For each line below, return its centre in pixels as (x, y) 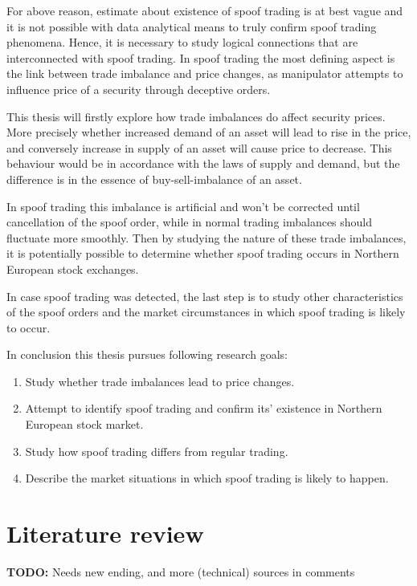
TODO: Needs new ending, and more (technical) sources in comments (181, 571)
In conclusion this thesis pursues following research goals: (147, 354)
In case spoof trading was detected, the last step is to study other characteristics (205, 296)
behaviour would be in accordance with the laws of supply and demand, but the (203, 163)
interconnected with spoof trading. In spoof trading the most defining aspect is (201, 57)
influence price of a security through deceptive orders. (139, 89)
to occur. (29, 327)
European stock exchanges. (73, 269)
